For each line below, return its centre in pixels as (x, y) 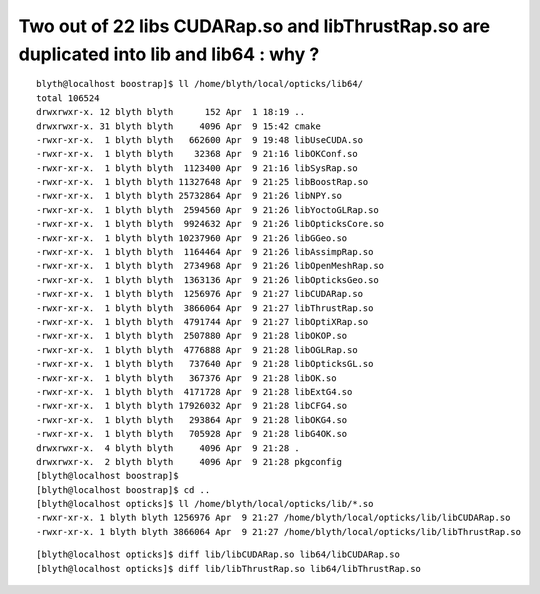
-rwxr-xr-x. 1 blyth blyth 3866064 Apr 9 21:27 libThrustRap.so (205, 308)
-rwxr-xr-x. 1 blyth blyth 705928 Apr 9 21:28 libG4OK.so (192, 434)
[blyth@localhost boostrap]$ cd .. (123, 489)
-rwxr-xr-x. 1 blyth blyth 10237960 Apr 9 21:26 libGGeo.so (192, 238)
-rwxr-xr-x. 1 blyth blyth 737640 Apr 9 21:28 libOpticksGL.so (205, 364)
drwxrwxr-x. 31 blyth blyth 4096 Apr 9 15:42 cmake (179, 126)
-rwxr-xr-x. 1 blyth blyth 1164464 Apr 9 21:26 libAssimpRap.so (205, 252)
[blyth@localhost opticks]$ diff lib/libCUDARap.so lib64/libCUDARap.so (218, 554)
